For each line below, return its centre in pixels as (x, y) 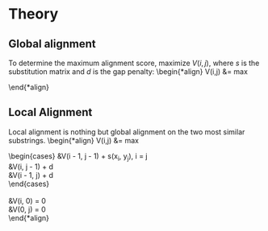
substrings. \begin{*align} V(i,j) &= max (74, 140)
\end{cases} (29, 184)
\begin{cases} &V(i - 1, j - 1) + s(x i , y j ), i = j (78, 157)
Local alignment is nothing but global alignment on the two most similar (127, 132)
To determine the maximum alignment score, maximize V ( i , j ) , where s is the (134, 63)
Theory (33, 14)
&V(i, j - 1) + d (31, 167)
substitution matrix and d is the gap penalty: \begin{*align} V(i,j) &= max (128, 72)
